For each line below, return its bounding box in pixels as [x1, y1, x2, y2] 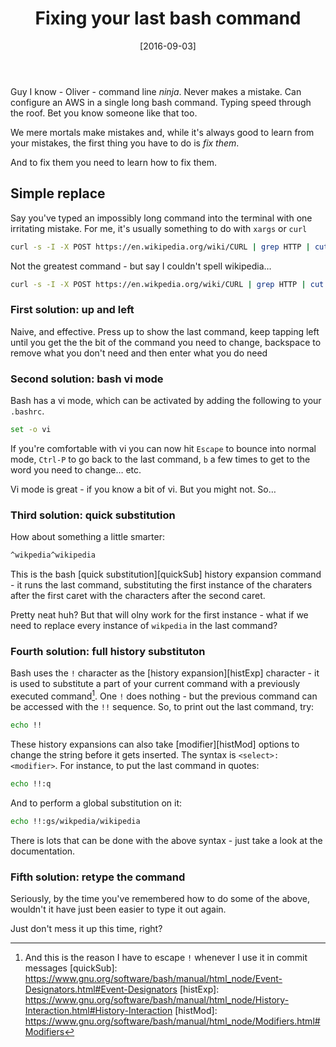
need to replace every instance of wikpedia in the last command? [10, 620, 278, 632]
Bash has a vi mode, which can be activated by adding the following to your [10, 395, 322, 407]
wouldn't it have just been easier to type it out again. [10, 903, 227, 916]
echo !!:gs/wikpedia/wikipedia [10, 816, 141, 826]
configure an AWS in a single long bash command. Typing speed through [10, 96, 312, 108]
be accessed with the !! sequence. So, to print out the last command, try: [10, 701, 315, 713]
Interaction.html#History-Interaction [24, 1005, 173, 1017]
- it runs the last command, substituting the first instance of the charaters [10, 579, 313, 591]
